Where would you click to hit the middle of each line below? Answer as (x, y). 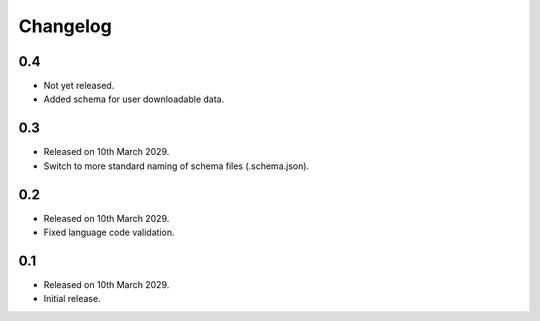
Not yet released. (79, 86)
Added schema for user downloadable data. (134, 99)
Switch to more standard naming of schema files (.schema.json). (176, 166)
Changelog (65, 26)
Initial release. (72, 299)
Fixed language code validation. (109, 232)
